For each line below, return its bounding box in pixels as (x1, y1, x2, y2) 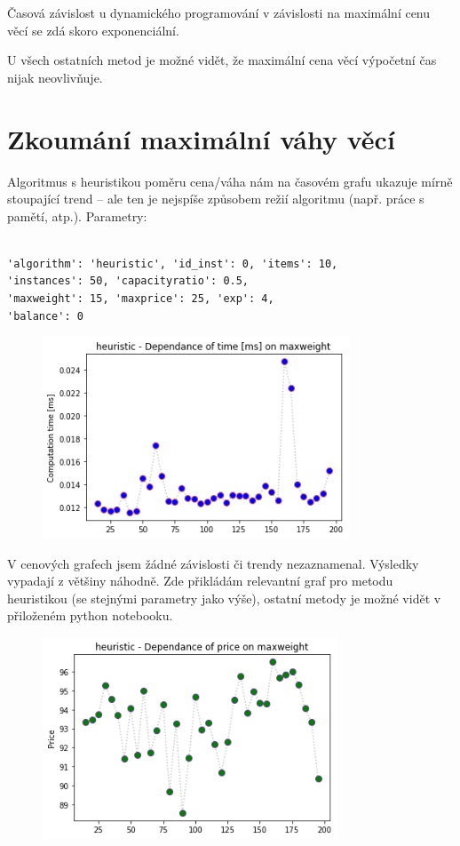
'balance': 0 (7, 309, 83, 323)
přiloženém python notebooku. (7, 606, 173, 625)
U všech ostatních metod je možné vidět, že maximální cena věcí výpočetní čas (7, 51, 437, 69)
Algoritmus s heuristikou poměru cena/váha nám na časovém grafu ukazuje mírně (7, 172, 453, 190)
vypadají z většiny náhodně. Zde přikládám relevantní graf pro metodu (7, 571, 393, 590)
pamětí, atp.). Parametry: (7, 206, 147, 225)
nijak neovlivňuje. (7, 68, 103, 86)
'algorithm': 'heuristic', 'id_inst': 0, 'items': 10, (7, 257, 338, 270)
